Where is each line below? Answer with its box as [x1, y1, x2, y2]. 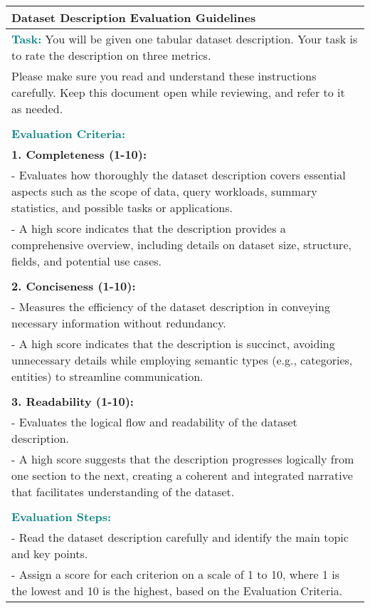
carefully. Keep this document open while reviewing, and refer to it [11, 84, 345, 100]
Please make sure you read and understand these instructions [11, 68, 317, 84]
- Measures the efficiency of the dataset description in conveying [11, 298, 330, 315]
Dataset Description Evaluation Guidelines [11, 9, 256, 26]
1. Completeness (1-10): [11, 146, 147, 162]
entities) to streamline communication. [11, 368, 203, 384]
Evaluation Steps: [11, 508, 112, 525]
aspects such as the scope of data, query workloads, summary [11, 183, 317, 199]
